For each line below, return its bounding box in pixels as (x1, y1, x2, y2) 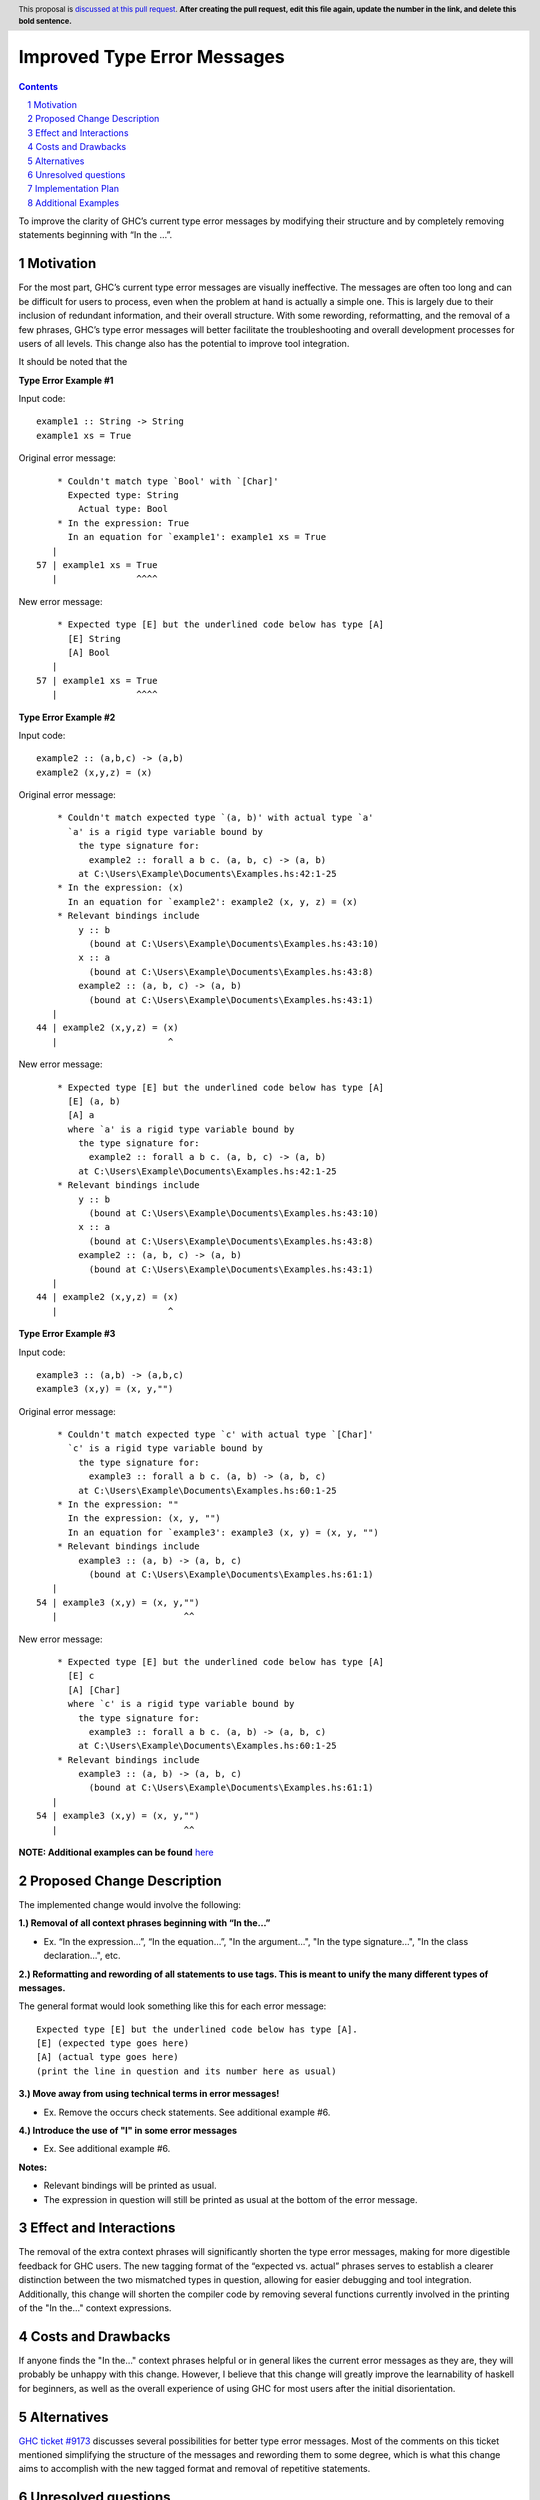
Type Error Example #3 (18, 1328, 116, 1340)
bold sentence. (18, 16, 72, 26)
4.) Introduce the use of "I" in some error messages (18, 2125, 238, 2137)
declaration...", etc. (43, 1950, 121, 1962)
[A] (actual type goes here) (36, 2051, 179, 2063)
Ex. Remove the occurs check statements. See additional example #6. (43, 2106, 331, 2118)
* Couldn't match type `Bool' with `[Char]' (56, 475, 279, 487)
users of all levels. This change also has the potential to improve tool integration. (18, 337, 350, 349)
